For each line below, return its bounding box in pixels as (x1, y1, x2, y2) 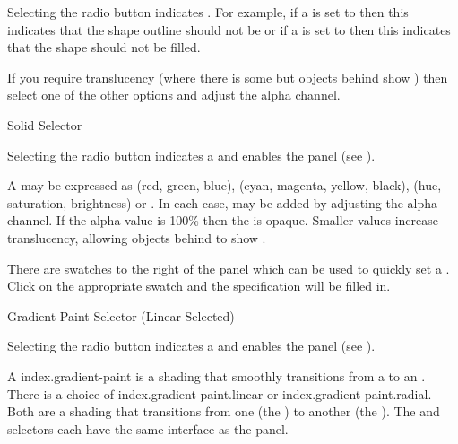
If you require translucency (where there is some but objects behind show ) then (7, 67, 448, 86)
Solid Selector (7, 115, 82, 134)
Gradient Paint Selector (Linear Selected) (7, 306, 235, 325)
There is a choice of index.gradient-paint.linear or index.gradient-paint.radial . (7, 384, 432, 403)
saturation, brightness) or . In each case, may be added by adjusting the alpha (7, 193, 438, 212)
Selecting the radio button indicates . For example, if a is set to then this (7, 3, 409, 21)
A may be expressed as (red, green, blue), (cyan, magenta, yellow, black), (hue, (7, 176, 442, 195)
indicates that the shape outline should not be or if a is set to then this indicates (7, 20, 451, 39)
